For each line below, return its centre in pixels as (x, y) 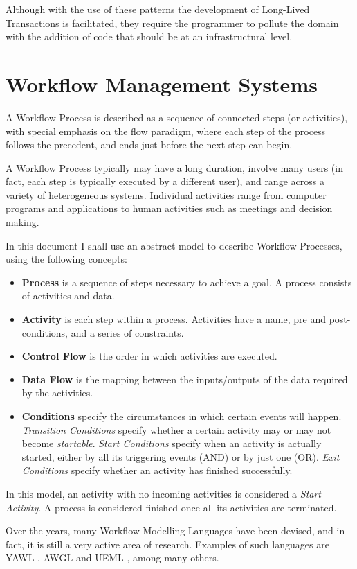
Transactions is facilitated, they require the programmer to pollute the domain (172, 23)
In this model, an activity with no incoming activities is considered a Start (164, 493)
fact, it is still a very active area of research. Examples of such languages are (167, 544)
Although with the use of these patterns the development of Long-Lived (158, 9)
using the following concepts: (66, 259)
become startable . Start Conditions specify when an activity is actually (172, 443)
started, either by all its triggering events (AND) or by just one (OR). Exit (181, 456)
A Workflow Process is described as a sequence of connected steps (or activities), (177, 117)
